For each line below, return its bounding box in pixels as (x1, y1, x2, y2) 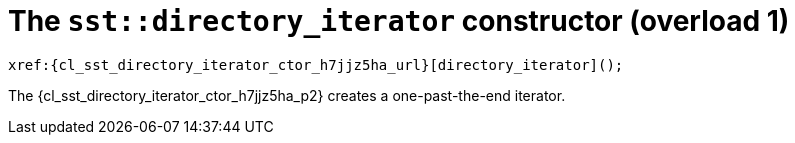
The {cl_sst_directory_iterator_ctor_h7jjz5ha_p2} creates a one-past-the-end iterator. (8, 86, 566, 104)
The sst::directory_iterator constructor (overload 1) (8, 4, 790, 38)
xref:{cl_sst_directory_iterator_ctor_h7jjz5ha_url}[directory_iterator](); (8, 56, 624, 73)
